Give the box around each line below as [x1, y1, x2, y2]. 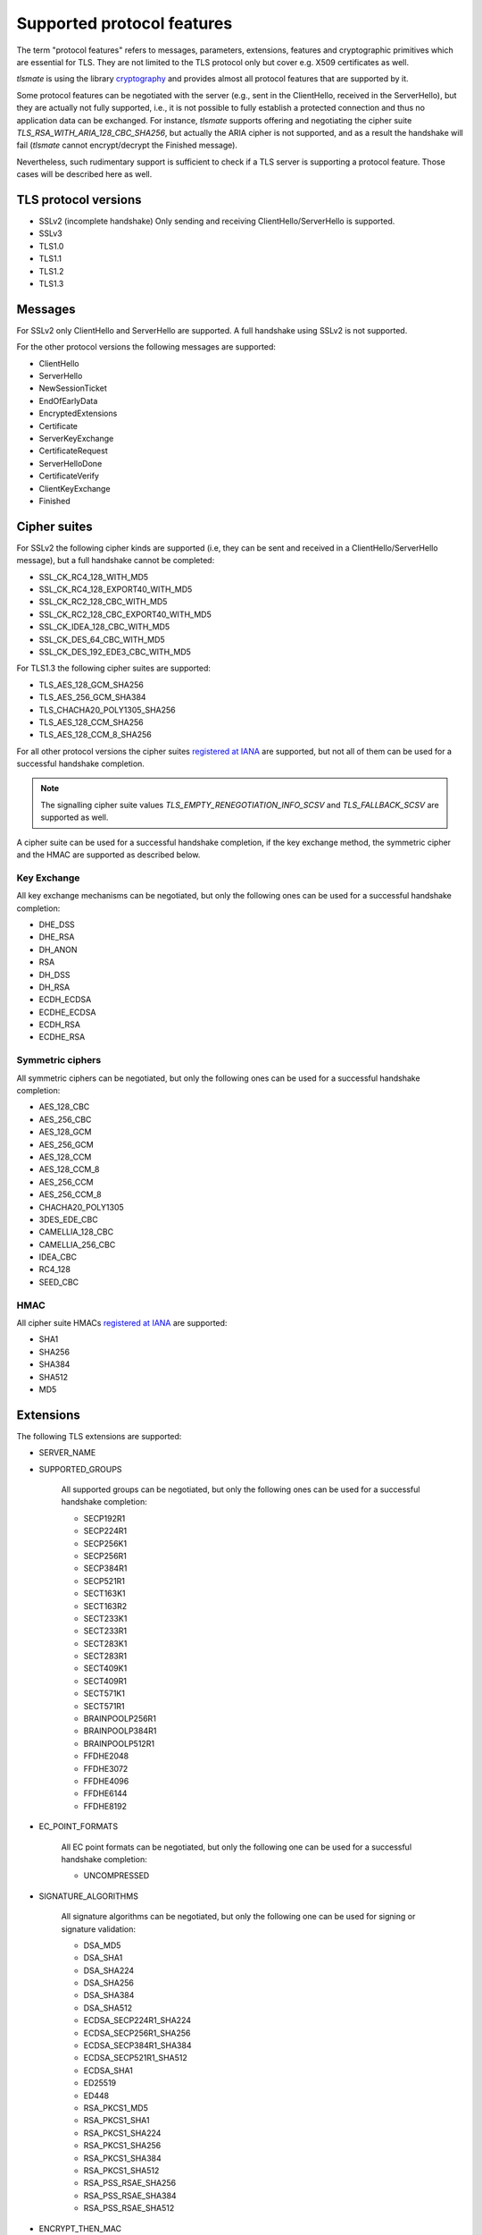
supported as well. [40, 812, 109, 822]
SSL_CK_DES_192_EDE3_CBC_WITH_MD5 [38, 646, 192, 657]
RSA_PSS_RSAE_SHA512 [83, 2203, 175, 2214]
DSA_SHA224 [83, 1965, 135, 1976]
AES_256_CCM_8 [38, 1189, 102, 1200]
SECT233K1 [83, 1613, 128, 1624]
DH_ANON [38, 944, 78, 955]
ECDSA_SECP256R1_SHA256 [83, 2028, 191, 2038]
